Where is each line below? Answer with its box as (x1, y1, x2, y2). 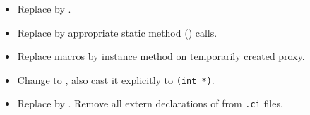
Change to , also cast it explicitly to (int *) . (17, 72, 215, 87)
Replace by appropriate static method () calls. (17, 25, 217, 40)
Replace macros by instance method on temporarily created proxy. (17, 49, 305, 63)
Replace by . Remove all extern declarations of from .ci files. (17, 96, 283, 111)
